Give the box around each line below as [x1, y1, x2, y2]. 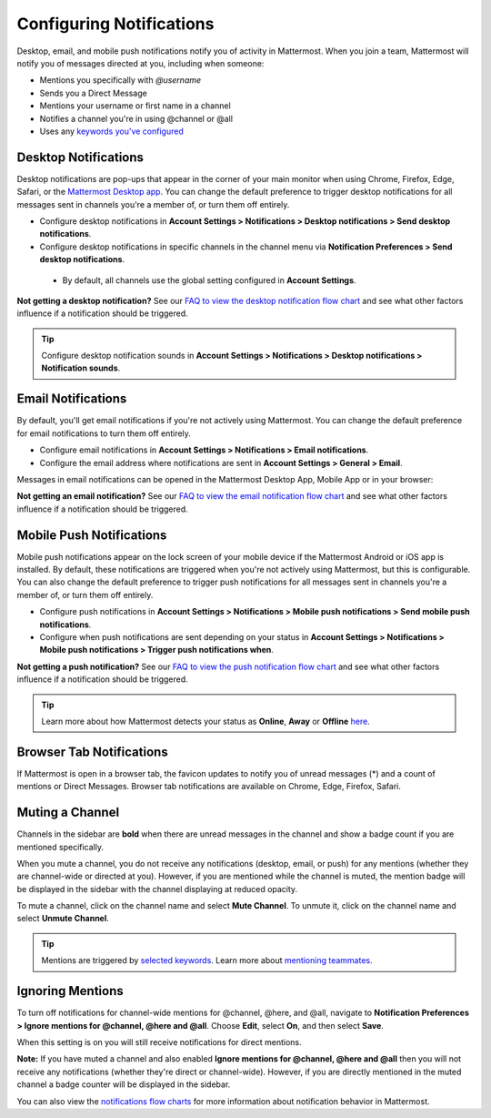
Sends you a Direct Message [39, 87, 147, 98]
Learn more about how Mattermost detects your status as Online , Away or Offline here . [41, 716, 370, 727]
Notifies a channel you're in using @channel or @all [39, 113, 234, 124]
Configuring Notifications [16, 14, 215, 34]
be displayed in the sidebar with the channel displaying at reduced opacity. [16, 883, 298, 894]
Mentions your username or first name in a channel [39, 100, 231, 111]
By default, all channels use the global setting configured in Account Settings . [62, 274, 356, 286]
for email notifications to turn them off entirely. [16, 428, 191, 439]
